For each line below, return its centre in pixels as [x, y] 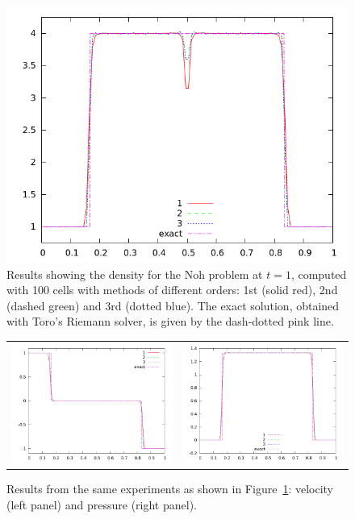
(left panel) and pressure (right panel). [102, 504]
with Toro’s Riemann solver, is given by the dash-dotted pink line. [170, 321]
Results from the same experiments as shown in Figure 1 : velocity [170, 489]
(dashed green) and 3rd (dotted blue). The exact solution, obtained [173, 305]
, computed [319, 274]
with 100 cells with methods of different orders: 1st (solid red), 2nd [172, 290]
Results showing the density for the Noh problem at [135, 274]
